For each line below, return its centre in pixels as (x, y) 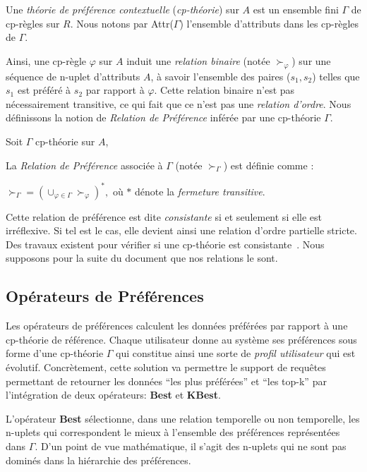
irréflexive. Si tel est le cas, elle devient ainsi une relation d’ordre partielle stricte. (181, 230)
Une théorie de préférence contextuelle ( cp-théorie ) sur (122, 9)
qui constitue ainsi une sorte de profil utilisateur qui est (236, 353)
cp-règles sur (33, 23)
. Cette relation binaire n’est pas (224, 90)
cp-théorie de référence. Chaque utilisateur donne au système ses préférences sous (181, 339)
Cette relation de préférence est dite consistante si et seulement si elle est (164, 216)
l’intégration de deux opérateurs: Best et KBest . (113, 395)
